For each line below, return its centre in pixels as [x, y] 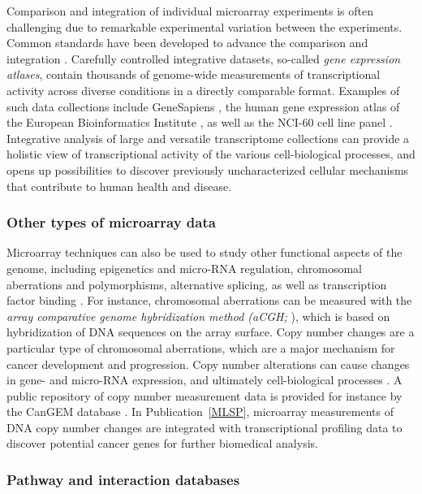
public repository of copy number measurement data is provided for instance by [205, 395]
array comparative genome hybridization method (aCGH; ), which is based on [198, 316]
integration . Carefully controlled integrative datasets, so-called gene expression [204, 58]
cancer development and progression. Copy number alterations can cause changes [208, 364]
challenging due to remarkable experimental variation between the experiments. [205, 26]
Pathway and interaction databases [123, 479]
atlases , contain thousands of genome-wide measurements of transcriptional [194, 74]
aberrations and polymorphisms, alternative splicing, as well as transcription [197, 284]
